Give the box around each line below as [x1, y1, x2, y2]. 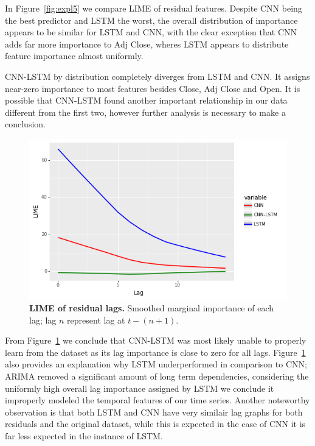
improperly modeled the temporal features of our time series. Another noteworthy [5, 394, 310, 406]
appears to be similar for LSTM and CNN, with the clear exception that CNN [5, 26, 297, 38]
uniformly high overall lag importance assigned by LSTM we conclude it [5, 381, 274, 394]
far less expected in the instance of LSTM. [5, 430, 163, 442]
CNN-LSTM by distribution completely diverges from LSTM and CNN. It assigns [5, 69, 310, 82]
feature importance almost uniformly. [5, 49, 144, 62]
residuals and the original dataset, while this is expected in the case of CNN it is [5, 417, 306, 430]
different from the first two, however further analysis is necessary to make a [5, 105, 286, 118]
